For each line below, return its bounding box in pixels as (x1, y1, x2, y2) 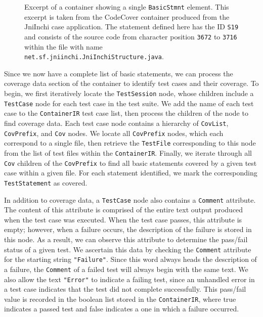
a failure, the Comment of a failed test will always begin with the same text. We (4, 263, 248, 274)
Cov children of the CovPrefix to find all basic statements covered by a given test (4, 157, 257, 168)
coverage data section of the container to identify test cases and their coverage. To (4, 78, 259, 88)
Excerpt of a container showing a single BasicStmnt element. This (24, 2, 229, 12)
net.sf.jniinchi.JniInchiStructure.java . (24, 51, 164, 62)
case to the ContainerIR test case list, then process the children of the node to (4, 108, 248, 118)
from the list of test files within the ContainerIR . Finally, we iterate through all (4, 147, 252, 158)
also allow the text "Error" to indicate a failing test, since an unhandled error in (4, 274, 255, 284)
